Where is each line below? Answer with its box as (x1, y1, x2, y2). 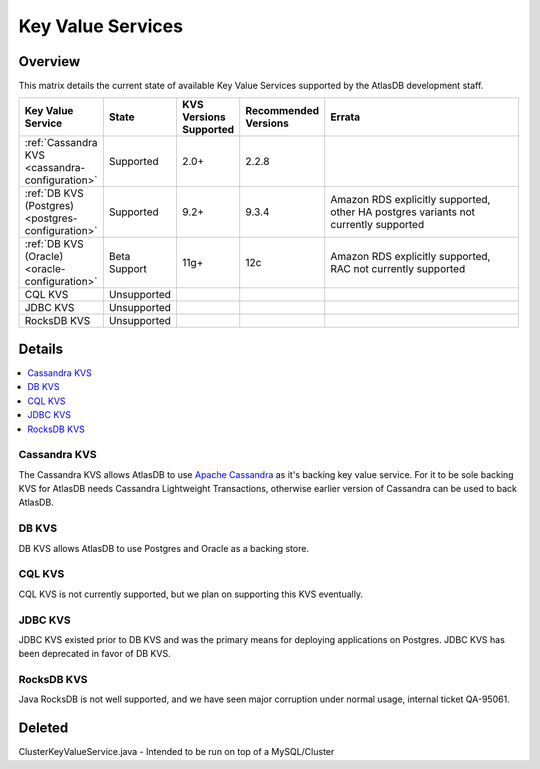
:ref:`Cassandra (24, 136, 98, 150)
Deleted (18, 720, 69, 737)
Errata (330, 110, 360, 124)
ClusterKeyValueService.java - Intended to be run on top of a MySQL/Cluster (18, 746, 335, 758)
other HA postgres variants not (330, 205, 475, 219)
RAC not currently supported (330, 262, 466, 276)
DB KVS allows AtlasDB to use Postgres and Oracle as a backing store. (18, 542, 310, 554)
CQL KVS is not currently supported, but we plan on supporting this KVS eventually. (18, 588, 364, 600)
